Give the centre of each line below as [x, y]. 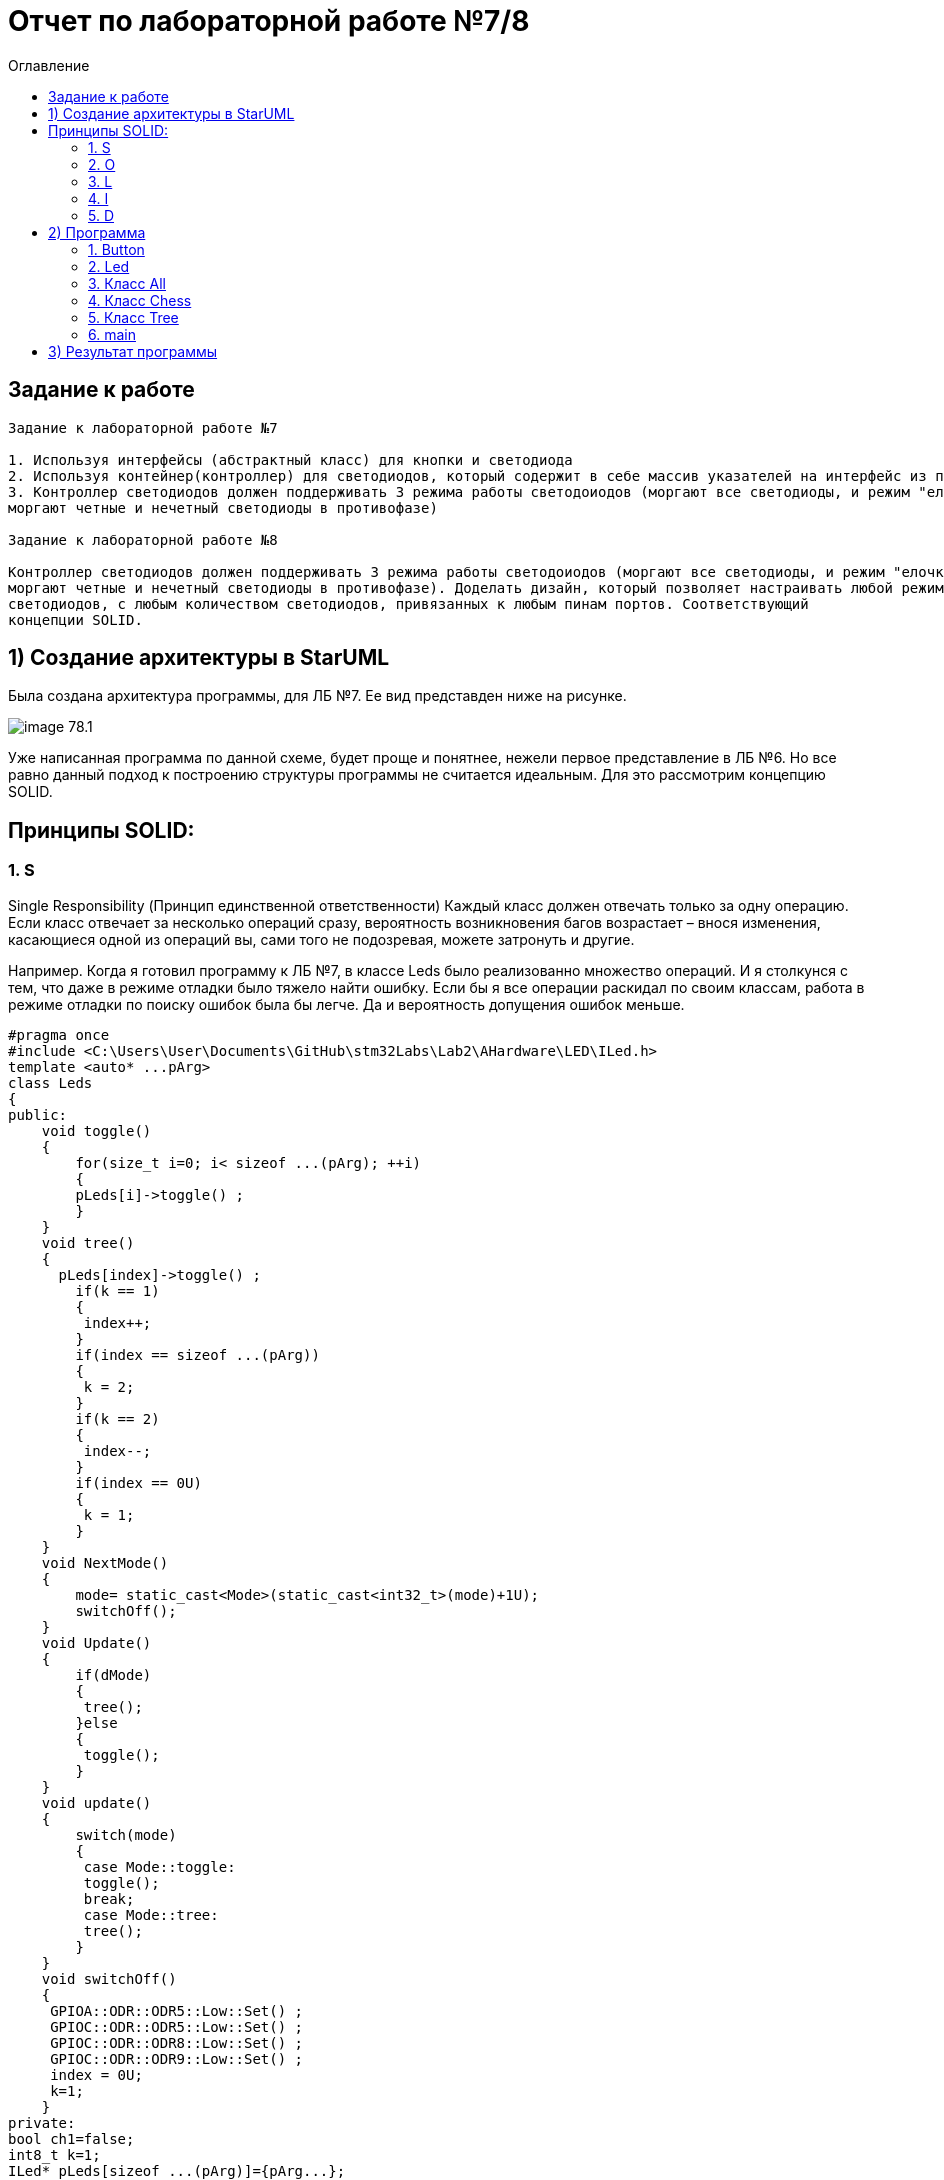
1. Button [116, 249]
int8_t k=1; [54, 2154]
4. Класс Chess [140, 300]
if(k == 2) [117, 1418]
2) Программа [97, 232]
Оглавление [49, 65]
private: [42, 2122]
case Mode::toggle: [159, 1866]
